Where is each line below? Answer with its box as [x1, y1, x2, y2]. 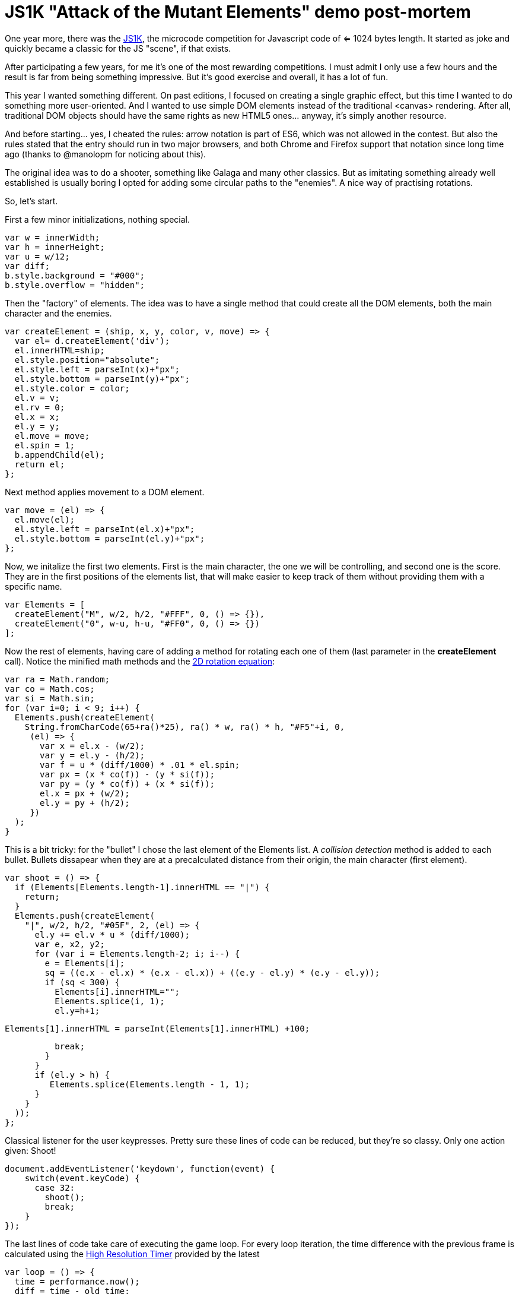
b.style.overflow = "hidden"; [5, 280, 145, 290]
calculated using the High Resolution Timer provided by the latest [5, 1248, 260, 1259]
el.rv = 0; [14, 402, 65, 412]
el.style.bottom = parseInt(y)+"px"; [14, 374, 190, 384]
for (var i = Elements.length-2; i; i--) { [34, 948, 240, 958]
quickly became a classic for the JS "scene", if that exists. [5, 43, 231, 53]
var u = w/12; [5, 251, 70, 261]
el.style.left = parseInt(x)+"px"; [14, 364, 180, 374]
